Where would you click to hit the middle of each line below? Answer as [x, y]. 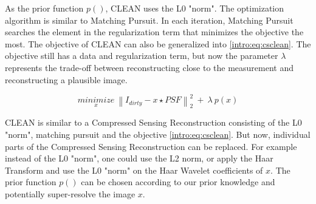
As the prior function [44, 8]
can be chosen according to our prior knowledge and [178, 182]
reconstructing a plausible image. [66, 79]
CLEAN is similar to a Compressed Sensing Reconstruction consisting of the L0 [153, 122]
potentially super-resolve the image [70, 194]
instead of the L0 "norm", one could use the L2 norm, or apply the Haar [139, 158]
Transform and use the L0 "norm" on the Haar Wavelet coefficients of [134, 170]
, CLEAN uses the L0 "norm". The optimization [195, 8]
